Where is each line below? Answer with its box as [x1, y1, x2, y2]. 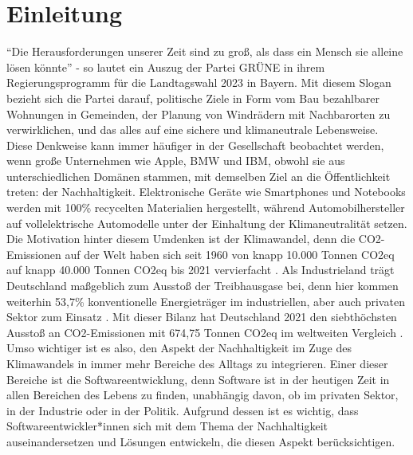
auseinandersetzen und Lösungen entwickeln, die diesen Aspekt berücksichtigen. [6, 433, 395, 449]
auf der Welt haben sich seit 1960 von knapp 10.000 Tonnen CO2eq [65, 245, 395, 262]
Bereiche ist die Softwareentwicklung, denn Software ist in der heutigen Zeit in [6, 371, 390, 387]
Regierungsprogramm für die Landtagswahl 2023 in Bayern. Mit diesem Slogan [6, 74, 391, 91]
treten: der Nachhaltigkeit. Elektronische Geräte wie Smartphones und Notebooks [6, 183, 406, 200]
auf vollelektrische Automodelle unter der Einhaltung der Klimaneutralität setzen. [6, 214, 407, 231]
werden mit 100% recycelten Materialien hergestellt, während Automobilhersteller [6, 199, 405, 216]
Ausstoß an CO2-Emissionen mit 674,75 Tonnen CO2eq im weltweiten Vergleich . [6, 324, 403, 340]
